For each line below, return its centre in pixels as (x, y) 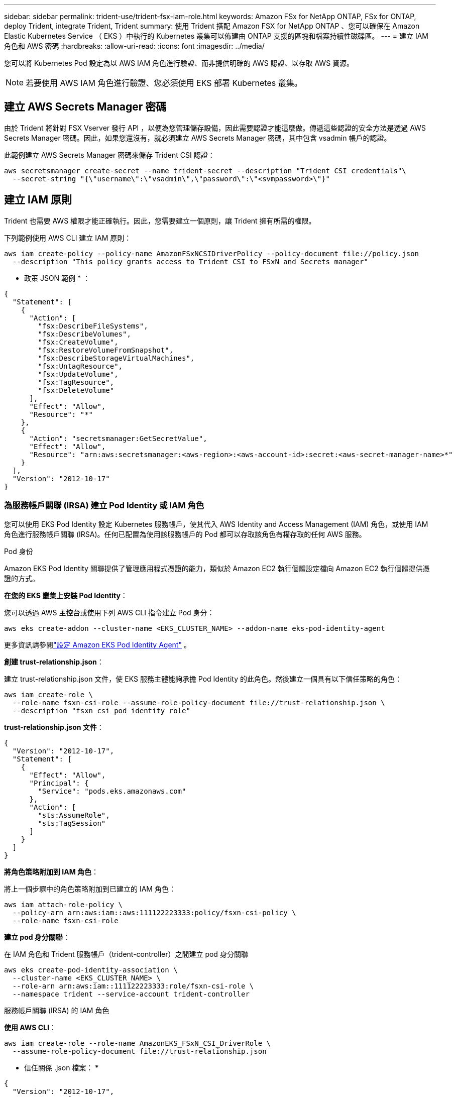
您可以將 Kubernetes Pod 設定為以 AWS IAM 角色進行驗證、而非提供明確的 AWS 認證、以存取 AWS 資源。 (179, 63)
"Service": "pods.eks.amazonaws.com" (112, 791)
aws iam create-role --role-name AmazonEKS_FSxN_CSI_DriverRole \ (138, 1044)
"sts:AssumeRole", (74, 815)
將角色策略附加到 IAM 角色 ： (51, 872)
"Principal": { (59, 783)
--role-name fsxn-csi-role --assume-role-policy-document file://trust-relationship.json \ (199, 703)
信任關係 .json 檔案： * (62, 1068)
